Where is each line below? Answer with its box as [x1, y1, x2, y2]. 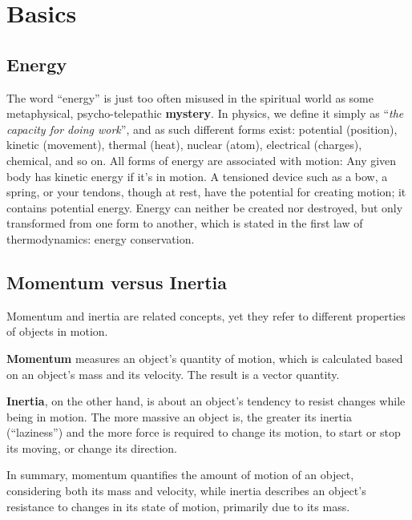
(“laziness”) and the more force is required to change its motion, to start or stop [6, 424, 401, 441]
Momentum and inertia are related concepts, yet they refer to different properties [6, 307, 406, 324]
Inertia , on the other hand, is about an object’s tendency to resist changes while [6, 393, 406, 409]
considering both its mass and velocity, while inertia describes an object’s [6, 482, 366, 499]
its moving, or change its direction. [6, 439, 177, 456]
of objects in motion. [6, 323, 108, 340]
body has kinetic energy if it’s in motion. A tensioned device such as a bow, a [6, 167, 388, 184]
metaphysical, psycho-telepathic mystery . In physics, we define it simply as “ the [6, 105, 404, 122]
